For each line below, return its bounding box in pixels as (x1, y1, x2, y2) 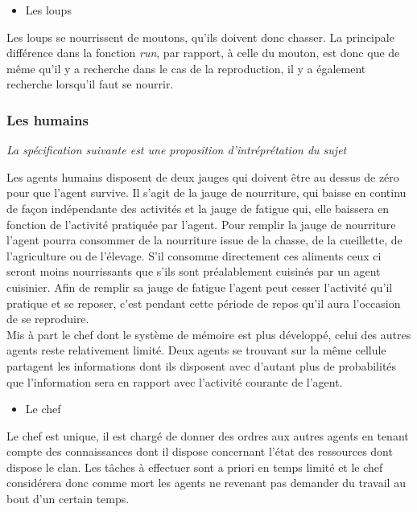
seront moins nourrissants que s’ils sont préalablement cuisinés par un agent (6, 263, 381, 280)
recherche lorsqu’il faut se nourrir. (6, 76, 174, 92)
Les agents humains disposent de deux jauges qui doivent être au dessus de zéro (6, 168, 399, 185)
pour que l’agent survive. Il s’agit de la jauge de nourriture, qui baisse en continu (6, 184, 407, 201)
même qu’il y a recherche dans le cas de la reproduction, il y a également (6, 59, 366, 76)
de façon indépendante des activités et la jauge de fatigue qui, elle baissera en (6, 199, 390, 216)
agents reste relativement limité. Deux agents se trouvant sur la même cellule (6, 342, 386, 358)
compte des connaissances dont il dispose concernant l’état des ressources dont (6, 443, 393, 460)
